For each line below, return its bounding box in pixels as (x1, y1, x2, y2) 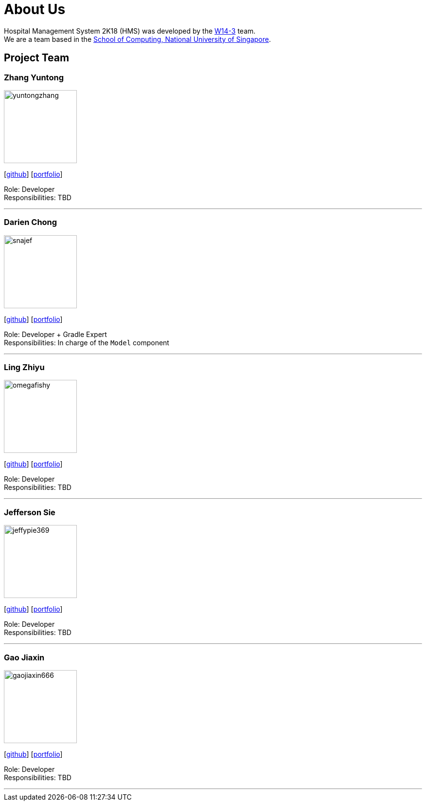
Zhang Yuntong (4, 72, 64, 82)
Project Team (4, 52, 70, 64)
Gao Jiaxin (4, 652, 45, 662)
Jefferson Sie (4, 507, 55, 517)
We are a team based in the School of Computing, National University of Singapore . (4, 35, 271, 43)
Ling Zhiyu (4, 362, 45, 373)
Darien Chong (4, 217, 57, 227)
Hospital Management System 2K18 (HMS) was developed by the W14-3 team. (4, 26, 256, 35)
